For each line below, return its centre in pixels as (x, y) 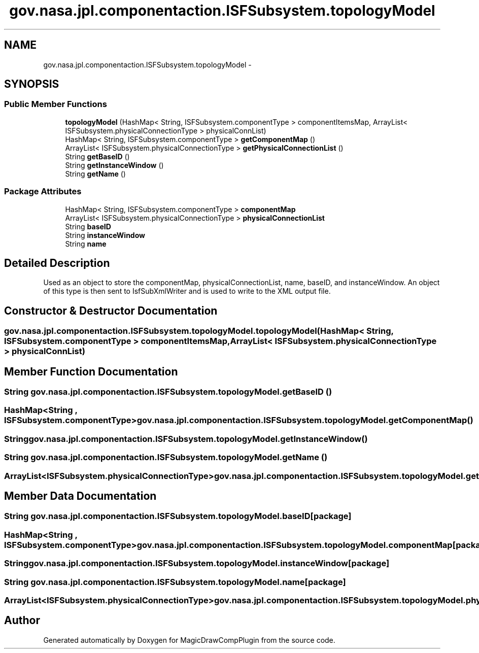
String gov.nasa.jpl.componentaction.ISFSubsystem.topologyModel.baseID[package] (178, 516)
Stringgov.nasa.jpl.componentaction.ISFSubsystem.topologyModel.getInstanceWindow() (186, 439)
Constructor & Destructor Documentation (111, 311)
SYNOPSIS (32, 84)
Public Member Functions (56, 104)
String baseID (88, 226)
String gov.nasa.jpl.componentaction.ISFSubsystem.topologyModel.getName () (166, 457)
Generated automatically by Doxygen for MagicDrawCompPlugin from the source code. (189, 640)
